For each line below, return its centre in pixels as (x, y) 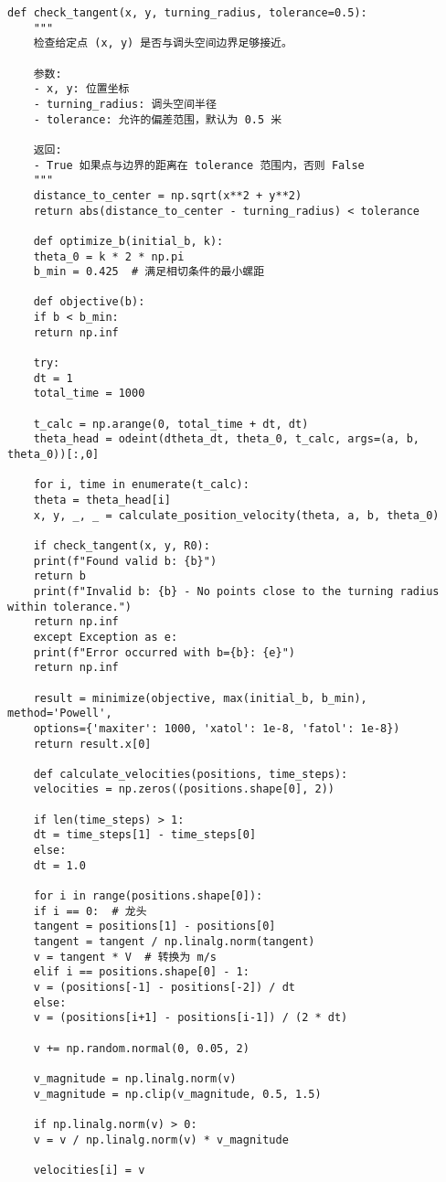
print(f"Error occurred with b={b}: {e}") (164, 652)
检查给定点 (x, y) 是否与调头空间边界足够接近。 (163, 43)
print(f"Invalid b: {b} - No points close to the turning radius (236, 591)
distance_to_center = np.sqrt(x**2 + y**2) (168, 195)
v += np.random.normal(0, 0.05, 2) (141, 1048)
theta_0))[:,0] (53, 455)
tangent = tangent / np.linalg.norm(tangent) (174, 942)
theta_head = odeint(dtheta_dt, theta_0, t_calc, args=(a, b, (227, 439)
